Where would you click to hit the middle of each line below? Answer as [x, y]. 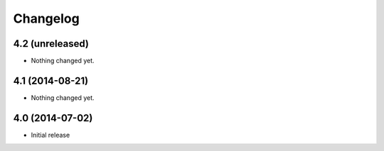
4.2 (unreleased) [51, 44]
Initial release [50, 135]
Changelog [46, 18]
